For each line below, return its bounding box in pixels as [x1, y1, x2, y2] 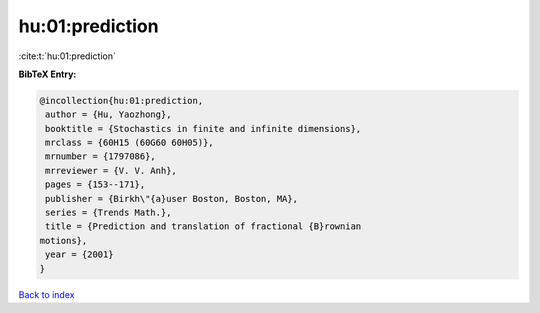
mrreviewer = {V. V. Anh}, [45, 165, 177, 176]
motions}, [39, 235, 88, 246]
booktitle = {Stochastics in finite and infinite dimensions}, [45, 123, 362, 134]
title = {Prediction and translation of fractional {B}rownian [45, 221, 362, 232]
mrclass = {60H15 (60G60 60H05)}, [45, 137, 214, 149]
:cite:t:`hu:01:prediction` [18, 50, 117, 62]
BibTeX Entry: [18, 68, 77, 80]
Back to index [18, 288, 75, 300]
